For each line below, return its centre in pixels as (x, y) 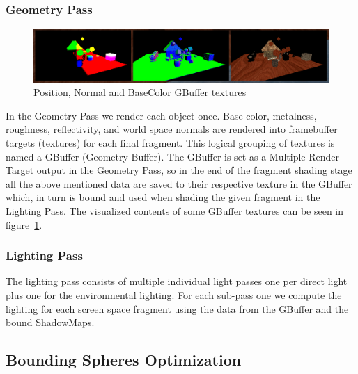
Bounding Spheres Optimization (124, 360)
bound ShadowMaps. (50, 322)
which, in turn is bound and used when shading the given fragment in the (163, 197)
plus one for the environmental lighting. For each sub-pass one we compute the (174, 294)
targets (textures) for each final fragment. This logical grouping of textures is (170, 143)
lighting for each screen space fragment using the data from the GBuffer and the (177, 308)
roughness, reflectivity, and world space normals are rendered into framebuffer (172, 129)
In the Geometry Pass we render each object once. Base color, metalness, (161, 115)
